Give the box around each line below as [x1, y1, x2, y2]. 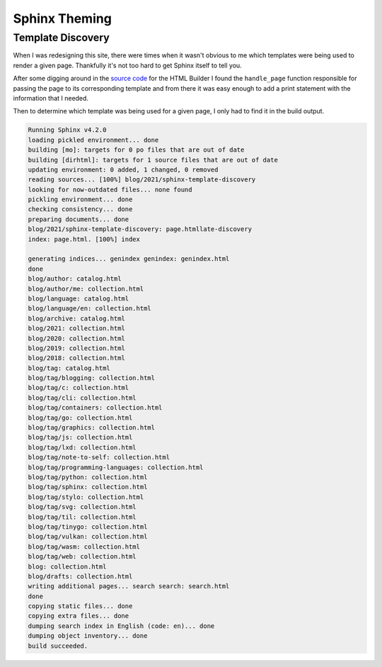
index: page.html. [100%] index [28, 235, 141, 243]
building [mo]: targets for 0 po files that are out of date [28, 146, 245, 154]
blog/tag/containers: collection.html [28, 404, 163, 412]
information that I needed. [13, 94, 88, 102]
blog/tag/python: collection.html [28, 473, 148, 481]
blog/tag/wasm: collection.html [28, 542, 141, 551]
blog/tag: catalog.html [28, 364, 111, 372]
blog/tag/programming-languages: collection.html [28, 463, 204, 471]
